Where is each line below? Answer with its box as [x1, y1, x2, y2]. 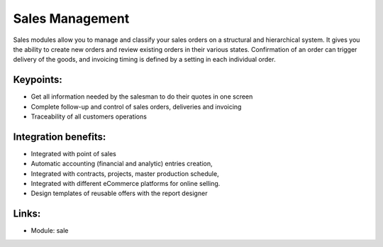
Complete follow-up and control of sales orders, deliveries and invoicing [30, 102, 242, 111]
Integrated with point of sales [30, 149, 116, 158]
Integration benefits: [13, 131, 106, 143]
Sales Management [13, 11, 130, 26]
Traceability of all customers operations [30, 112, 147, 121]
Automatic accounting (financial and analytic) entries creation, [30, 160, 213, 168]
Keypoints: [13, 74, 63, 86]
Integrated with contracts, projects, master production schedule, [30, 169, 219, 177]
